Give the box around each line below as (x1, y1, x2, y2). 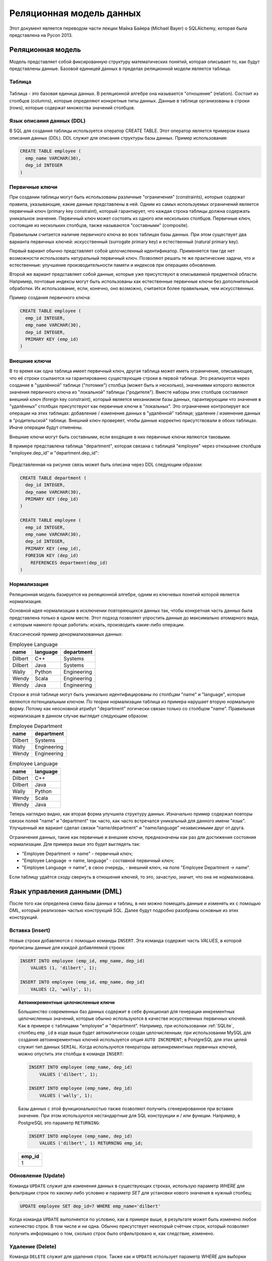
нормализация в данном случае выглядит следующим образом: (9, 713, 149, 719)
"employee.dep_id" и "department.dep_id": (9, 450, 99, 456)
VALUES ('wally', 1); (39, 1093, 93, 1098)
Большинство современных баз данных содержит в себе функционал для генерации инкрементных (18, 1008, 235, 1014)
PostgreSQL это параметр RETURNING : (18, 1120, 100, 1126)
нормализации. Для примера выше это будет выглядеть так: (9, 841, 141, 847)
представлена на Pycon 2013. (9, 32, 73, 38)
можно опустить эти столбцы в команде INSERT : (18, 1051, 124, 1057)
